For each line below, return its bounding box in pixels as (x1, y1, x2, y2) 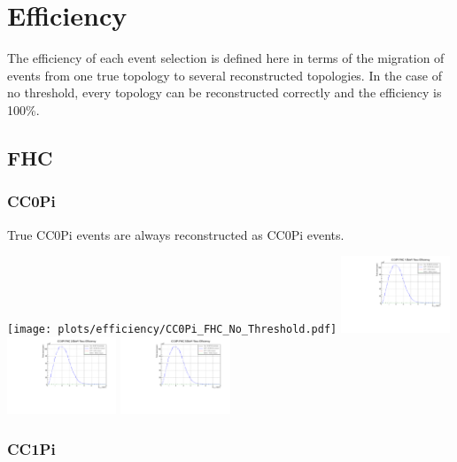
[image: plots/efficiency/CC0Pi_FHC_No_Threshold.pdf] (7, 323, 337, 336)
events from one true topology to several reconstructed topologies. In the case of (7, 65, 442, 84)
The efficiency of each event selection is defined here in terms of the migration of (7, 49, 445, 67)
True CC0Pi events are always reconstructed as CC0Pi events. (7, 225, 345, 243)
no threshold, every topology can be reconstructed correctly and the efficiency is (7, 83, 442, 102)
